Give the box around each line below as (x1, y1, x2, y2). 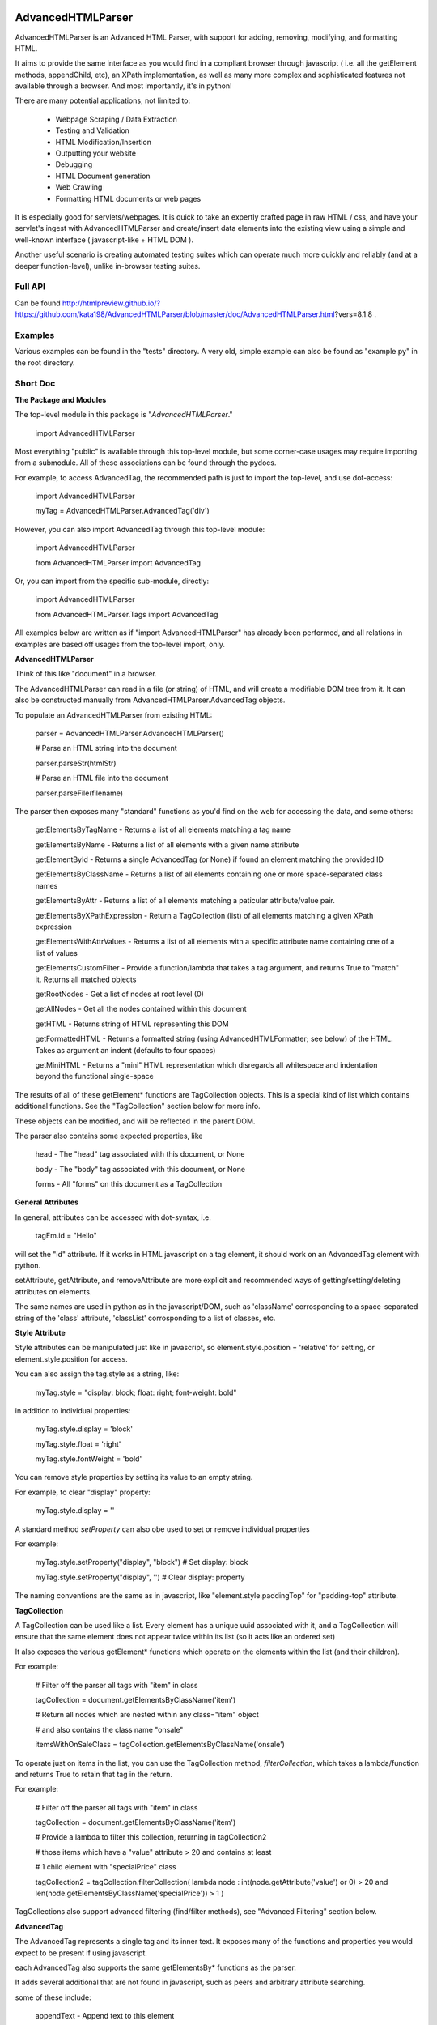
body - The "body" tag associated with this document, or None (35, 1164, 246, 1174)
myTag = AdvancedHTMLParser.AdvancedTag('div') (35, 506, 210, 516)
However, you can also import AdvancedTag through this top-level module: (15, 524, 265, 534)
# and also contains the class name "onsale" (35, 1724, 184, 1734)
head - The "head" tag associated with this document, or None (35, 1149, 245, 1159)
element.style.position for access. (15, 1354, 129, 1364)
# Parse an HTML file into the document (35, 774, 169, 783)
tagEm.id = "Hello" (35, 1231, 97, 1241)
